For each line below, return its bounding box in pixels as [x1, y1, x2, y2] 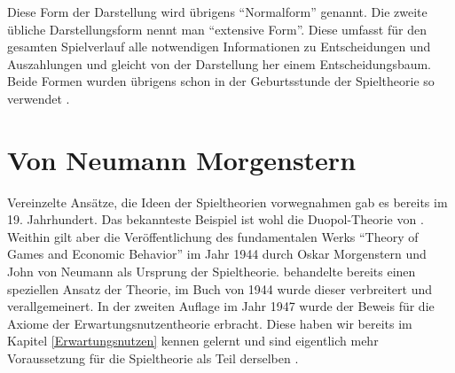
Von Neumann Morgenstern [7, 141, 357, 177]
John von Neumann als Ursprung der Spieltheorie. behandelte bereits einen [7, 262, 416, 281]
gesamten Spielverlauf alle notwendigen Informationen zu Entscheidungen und [7, 37, 431, 56]
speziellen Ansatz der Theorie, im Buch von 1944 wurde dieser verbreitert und [7, 279, 433, 298]
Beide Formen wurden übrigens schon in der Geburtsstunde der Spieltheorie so [7, 72, 435, 90]
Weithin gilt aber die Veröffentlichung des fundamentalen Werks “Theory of [7, 227, 419, 245]
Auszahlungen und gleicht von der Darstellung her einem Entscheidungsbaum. [7, 54, 432, 73]
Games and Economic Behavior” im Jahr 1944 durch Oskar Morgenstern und [7, 245, 427, 263]
